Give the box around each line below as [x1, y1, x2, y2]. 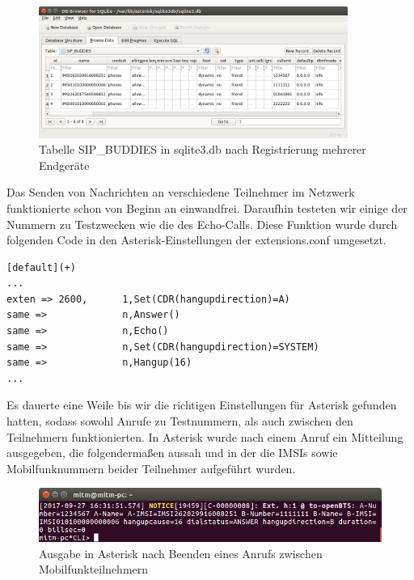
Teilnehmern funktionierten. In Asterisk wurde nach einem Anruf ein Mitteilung [6, 428, 403, 445]
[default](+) [6, 261, 76, 273]
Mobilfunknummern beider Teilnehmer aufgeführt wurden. [6, 459, 296, 476]
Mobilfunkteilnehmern [39, 561, 149, 578]
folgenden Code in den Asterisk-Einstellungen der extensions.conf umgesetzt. [6, 231, 387, 248]
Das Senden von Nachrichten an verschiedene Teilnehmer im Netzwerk [6, 184, 355, 201]
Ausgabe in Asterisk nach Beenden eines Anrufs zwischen [39, 544, 323, 561]
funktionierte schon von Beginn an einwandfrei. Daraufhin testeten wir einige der [6, 199, 408, 216]
